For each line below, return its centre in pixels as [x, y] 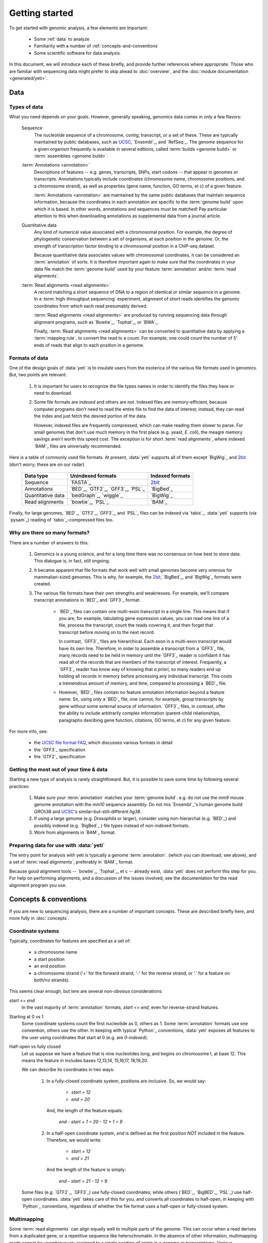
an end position [50, 966]
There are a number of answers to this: [49, 542]
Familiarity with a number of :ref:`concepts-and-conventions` [97, 46]
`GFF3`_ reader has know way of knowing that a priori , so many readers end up [140, 669]
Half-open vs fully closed [35, 1047]
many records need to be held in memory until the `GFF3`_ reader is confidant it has [144, 655]
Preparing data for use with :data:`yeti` [57, 845]
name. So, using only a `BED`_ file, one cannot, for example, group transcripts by [141, 699]
